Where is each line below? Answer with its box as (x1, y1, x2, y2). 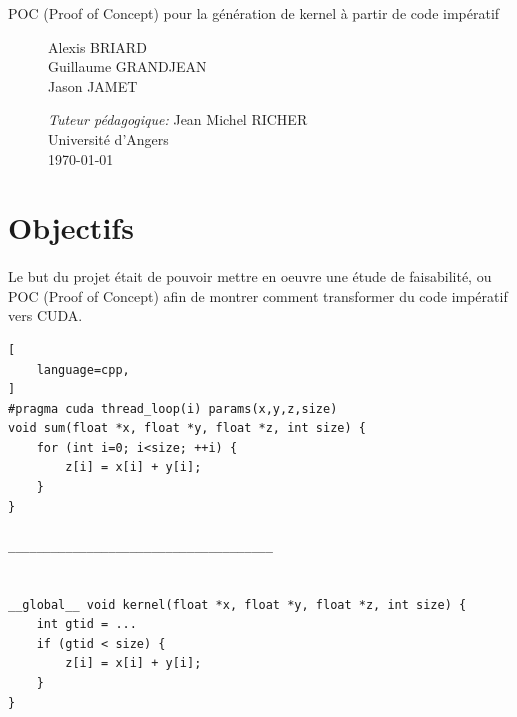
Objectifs (8, 207, 134, 248)
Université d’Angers (48, 128, 169, 149)
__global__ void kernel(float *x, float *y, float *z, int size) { (8, 597, 467, 612)
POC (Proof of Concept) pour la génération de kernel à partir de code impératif (8, 3, 500, 23)
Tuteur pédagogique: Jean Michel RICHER (48, 109, 308, 130)
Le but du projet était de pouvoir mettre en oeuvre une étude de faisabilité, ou (8, 266, 492, 287)
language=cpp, (36, 362, 130, 377)
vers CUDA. (8, 305, 83, 326)
